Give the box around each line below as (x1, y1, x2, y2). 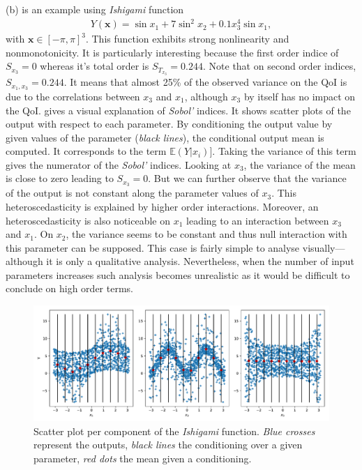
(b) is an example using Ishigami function (6, 2, 184, 16)
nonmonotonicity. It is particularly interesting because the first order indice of (6, 45, 339, 59)
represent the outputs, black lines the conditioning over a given (33, 437, 303, 452)
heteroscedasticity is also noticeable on (6, 213, 170, 227)
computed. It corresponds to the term (6, 144, 167, 158)
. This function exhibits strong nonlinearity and (85, 31, 289, 46)
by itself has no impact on (243, 89, 356, 103)
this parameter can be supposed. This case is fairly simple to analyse (6, 240, 300, 255)
